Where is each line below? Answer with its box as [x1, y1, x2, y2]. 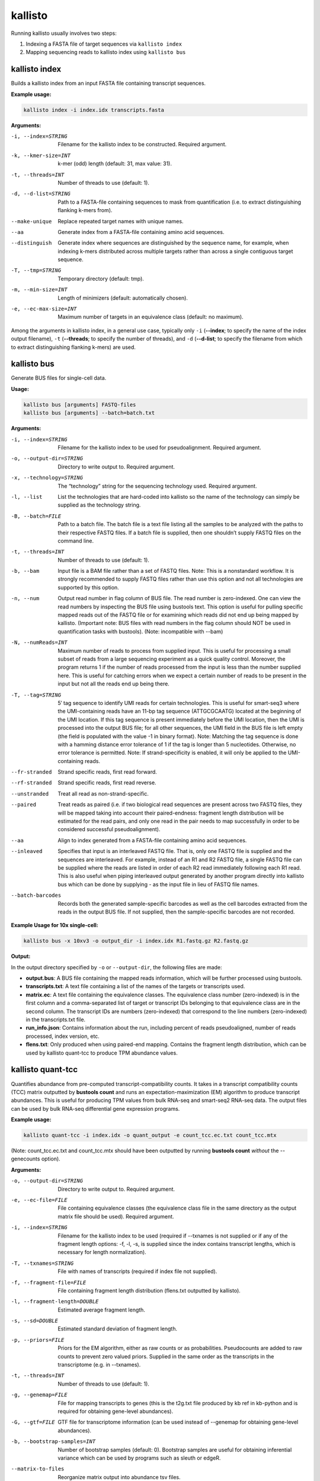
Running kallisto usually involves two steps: [11, 30, 117, 37]
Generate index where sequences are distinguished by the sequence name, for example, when [57, 239, 289, 246]
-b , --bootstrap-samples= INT [11, 1438, 96, 1445]
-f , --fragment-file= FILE [11, 1279, 87, 1286]
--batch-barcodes [11, 892, 62, 899]
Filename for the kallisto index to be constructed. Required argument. [57, 141, 227, 148]
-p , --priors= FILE [11, 1336, 65, 1343]
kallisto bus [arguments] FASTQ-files [23, 401, 136, 408]
